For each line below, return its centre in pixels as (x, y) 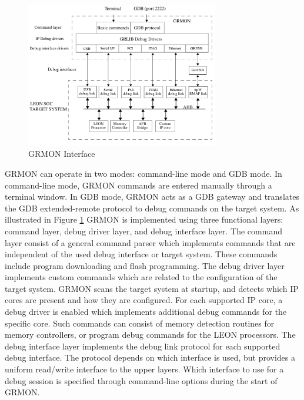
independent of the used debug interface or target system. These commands (141, 254)
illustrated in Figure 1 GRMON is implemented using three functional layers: (144, 219)
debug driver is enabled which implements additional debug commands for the (146, 312)
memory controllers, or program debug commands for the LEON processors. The (150, 335)
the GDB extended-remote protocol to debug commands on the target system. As (152, 208)
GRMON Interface (62, 154)
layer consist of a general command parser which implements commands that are (150, 242)
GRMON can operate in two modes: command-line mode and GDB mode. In (143, 173)
